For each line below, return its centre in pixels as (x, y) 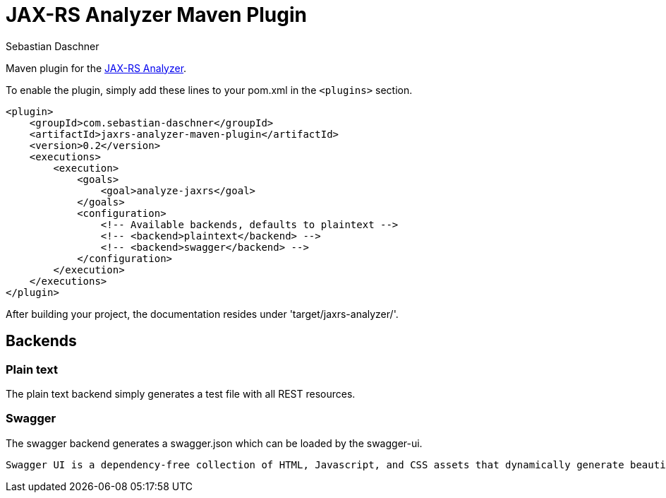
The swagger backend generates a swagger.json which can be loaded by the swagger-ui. (214, 443)
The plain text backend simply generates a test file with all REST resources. (181, 393)
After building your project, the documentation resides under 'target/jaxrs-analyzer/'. (202, 314)
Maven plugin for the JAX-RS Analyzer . (96, 68)
